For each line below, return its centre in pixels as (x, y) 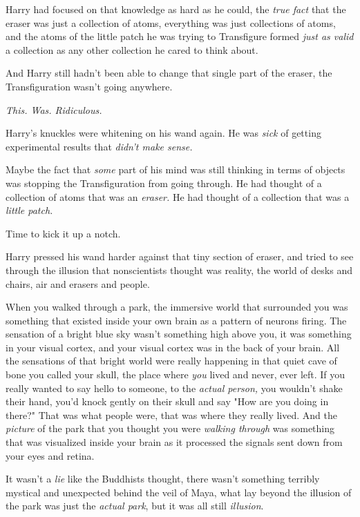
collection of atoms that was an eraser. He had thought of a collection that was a (178, 196)
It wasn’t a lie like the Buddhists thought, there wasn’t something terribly (163, 479)
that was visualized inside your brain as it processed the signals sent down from (174, 442)
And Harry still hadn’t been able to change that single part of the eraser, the (169, 73)
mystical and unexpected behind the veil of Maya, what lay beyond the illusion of (179, 492)
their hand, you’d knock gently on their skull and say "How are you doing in (167, 401)
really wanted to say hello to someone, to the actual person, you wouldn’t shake (174, 388)
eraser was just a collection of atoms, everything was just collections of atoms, (171, 22)
